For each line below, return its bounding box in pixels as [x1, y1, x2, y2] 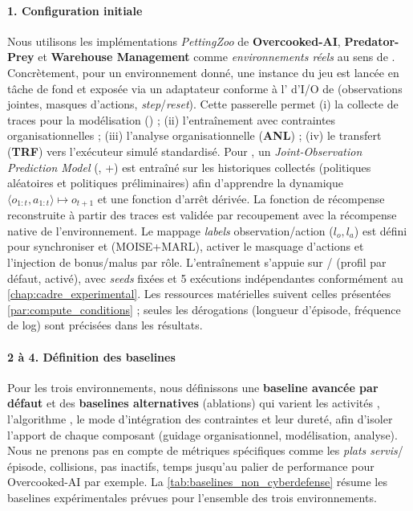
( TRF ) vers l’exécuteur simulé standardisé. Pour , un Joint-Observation [7, 142, 362, 159]
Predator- [344, 32, 399, 49]
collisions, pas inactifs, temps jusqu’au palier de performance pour [50, 457, 375, 474]
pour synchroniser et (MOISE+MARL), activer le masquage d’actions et [7, 238, 364, 255]
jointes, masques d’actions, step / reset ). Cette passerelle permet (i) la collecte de [7, 96, 399, 112]
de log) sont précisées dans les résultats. [7, 317, 203, 333]
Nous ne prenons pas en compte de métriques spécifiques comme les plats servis [7, 442, 398, 459]
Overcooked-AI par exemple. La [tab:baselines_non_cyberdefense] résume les [7, 473, 387, 490]
